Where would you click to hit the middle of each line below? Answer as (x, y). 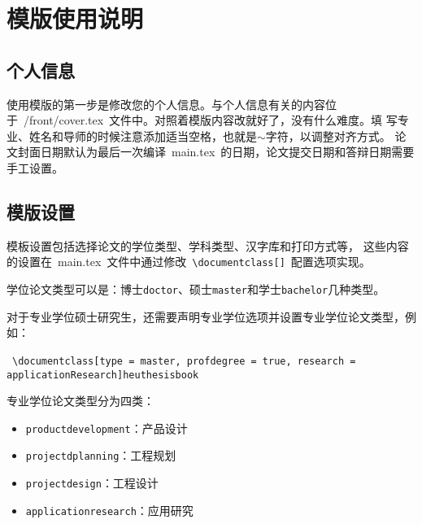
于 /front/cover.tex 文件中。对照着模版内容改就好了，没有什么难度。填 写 (202, 120)
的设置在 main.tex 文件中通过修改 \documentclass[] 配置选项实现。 (189, 262)
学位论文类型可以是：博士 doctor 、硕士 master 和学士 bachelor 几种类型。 (196, 289)
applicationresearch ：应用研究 (109, 510)
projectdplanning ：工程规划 (101, 455)
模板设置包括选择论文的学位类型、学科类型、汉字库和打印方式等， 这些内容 (208, 245)
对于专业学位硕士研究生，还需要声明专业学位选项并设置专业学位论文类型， (206, 316)
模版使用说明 (75, 18)
